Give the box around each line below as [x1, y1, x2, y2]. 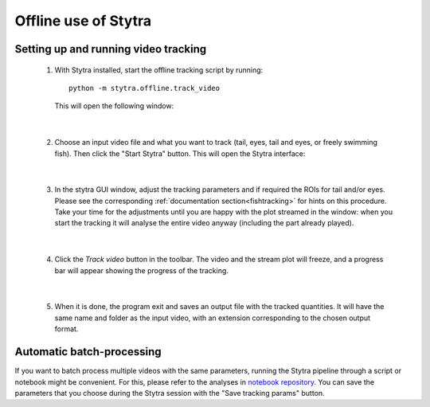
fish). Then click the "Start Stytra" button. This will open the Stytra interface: [54, 148, 306, 158]
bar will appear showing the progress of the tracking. [54, 265, 229, 275]
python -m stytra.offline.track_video [68, 84, 221, 92]
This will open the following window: [54, 101, 174, 111]
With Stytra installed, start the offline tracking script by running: [54, 65, 264, 75]
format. [54, 324, 79, 334]
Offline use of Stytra [14, 12, 152, 29]
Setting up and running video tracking [14, 42, 207, 56]
